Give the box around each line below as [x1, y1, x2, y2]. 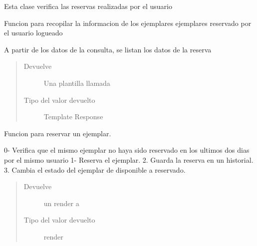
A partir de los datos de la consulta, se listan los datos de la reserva [4, 44, 212, 54]
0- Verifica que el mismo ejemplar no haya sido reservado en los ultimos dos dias [4, 145, 250, 155]
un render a [43, 198, 79, 208]
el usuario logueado [4, 27, 63, 38]
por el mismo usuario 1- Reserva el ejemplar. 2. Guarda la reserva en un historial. [4, 154, 254, 165]
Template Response [43, 111, 103, 122]
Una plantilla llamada [43, 77, 110, 88]
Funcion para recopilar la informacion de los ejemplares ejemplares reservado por [4, 17, 252, 28]
